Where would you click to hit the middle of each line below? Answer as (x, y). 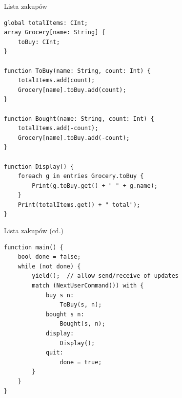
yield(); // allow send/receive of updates (105, 276)
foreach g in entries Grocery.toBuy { (81, 176)
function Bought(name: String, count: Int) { (79, 119)
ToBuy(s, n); (81, 305)
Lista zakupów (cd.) (34, 231)
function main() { (34, 247)
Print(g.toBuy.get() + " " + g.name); (95, 186)
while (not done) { (49, 266)
